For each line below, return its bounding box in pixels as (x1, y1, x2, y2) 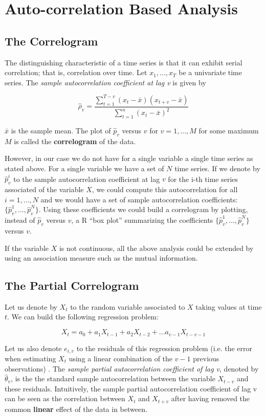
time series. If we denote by (174, 163, 260, 174)
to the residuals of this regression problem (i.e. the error (76, 342, 253, 353)
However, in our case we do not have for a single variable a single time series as (5, 153, 253, 164)
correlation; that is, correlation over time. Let (5, 67, 147, 78)
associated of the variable (5, 184, 84, 195)
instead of (5, 215, 35, 225)
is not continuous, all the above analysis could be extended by (59, 242, 254, 253)
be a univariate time (179, 67, 242, 78)
